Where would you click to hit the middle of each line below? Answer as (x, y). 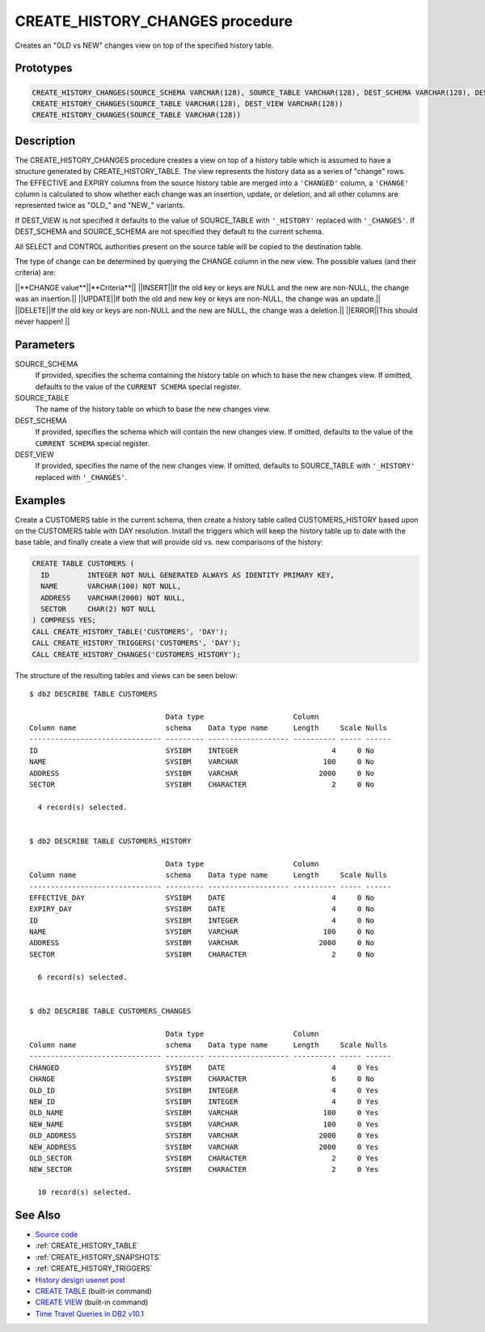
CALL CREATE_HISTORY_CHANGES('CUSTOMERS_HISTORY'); (137, 654)
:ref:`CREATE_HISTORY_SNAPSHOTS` (98, 1257)
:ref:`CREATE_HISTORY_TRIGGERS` (94, 1268)
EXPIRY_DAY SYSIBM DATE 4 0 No (202, 909)
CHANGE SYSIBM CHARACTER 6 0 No (202, 1079)
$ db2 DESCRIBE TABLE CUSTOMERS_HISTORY (110, 841)
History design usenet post (80, 1279)
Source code (57, 1234)
